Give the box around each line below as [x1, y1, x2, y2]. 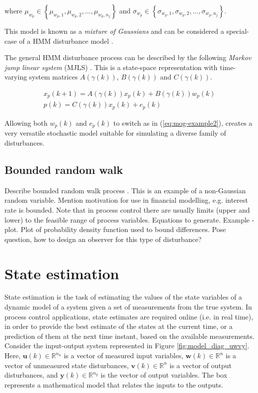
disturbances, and [4, 370, 58, 380]
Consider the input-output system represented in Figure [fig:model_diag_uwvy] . [4, 340, 250, 351]
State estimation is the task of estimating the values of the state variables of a [4, 292, 242, 302]
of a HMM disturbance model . [19, 35, 114, 46]
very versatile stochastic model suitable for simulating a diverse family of [4, 128, 226, 138]
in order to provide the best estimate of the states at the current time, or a [4, 321, 233, 331]
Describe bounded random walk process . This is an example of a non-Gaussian [4, 185, 246, 195]
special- [226, 26, 249, 36]
